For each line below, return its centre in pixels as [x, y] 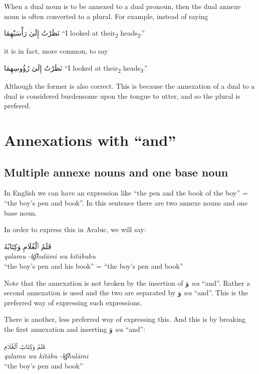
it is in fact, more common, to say [56, 51]
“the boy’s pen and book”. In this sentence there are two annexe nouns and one [126, 202]
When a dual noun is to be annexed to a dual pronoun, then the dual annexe [122, 6]
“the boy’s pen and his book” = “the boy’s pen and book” [94, 265]
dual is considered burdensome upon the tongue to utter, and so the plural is [122, 96]
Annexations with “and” [90, 140]
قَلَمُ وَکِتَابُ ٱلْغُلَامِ [25, 346]
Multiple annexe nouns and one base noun [116, 172]
